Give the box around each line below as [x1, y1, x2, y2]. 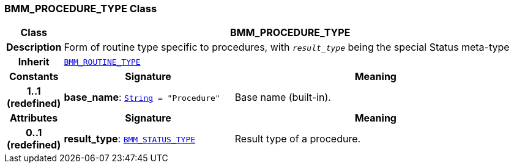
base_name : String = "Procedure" [64, 91, 220, 104]
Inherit [18, 56, 50, 68]
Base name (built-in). [234, 91, 331, 104]
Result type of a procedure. [234, 133, 361, 145]
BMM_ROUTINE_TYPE [64, 57, 141, 67]
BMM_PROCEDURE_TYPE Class [4, 2, 157, 15]
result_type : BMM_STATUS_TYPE [64, 133, 196, 145]
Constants [9, 70, 59, 83]
